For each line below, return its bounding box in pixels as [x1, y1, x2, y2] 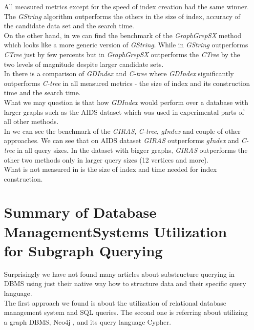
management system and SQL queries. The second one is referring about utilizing [4, 307, 248, 317]
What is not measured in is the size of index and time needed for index [4, 164, 217, 174]
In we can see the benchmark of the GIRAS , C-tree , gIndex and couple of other [4, 125, 241, 136]
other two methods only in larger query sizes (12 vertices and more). [4, 154, 209, 165]
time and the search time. [4, 87, 81, 98]
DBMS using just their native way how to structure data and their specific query [4, 278, 246, 289]
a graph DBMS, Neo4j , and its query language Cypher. [4, 316, 171, 327]
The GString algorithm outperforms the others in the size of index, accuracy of [4, 11, 240, 21]
